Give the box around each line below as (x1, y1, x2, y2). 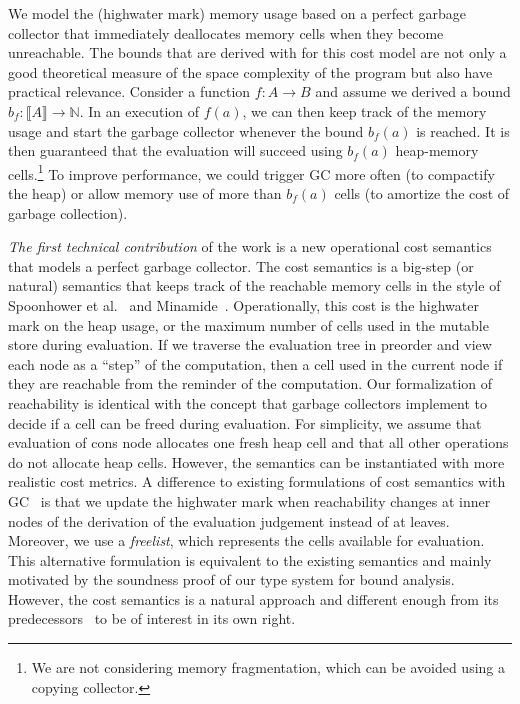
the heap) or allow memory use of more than (8, 183, 282, 203)
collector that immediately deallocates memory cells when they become (8, 22, 444, 43)
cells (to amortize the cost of (334, 183, 510, 203)
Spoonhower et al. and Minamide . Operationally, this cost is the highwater (8, 294, 479, 315)
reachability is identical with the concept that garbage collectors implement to (8, 392, 487, 413)
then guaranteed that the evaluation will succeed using (8, 140, 343, 161)
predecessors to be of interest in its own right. (8, 608, 296, 629)
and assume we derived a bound (315, 81, 511, 102)
